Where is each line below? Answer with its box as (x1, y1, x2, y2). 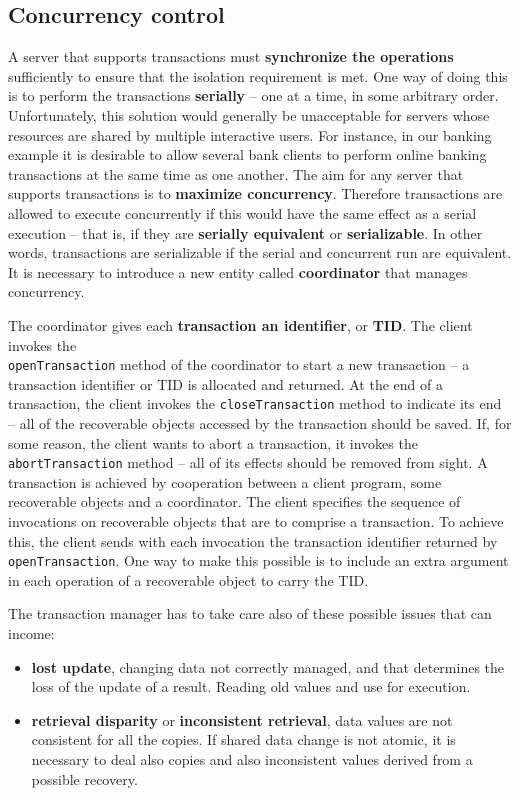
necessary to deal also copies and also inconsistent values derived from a (31, 749, 473, 770)
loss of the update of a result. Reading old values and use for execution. (31, 676, 471, 697)
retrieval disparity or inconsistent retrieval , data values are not (31, 709, 453, 730)
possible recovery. (31, 768, 138, 789)
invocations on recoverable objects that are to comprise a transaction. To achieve (8, 511, 504, 532)
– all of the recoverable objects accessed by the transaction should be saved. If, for (8, 413, 512, 434)
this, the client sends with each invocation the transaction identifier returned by (8, 530, 498, 551)
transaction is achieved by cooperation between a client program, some (8, 471, 442, 492)
